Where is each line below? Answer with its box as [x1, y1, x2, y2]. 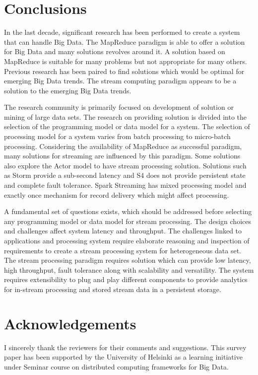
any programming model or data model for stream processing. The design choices [4, 216, 251, 226]
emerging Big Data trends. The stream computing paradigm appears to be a [4, 75, 237, 86]
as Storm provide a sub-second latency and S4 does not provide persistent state [4, 170, 246, 180]
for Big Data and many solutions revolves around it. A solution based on [4, 46, 225, 57]
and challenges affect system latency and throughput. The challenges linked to [4, 225, 242, 236]
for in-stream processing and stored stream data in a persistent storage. [4, 284, 221, 294]
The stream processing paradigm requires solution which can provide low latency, [4, 255, 251, 265]
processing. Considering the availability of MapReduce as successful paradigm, [4, 141, 242, 151]
